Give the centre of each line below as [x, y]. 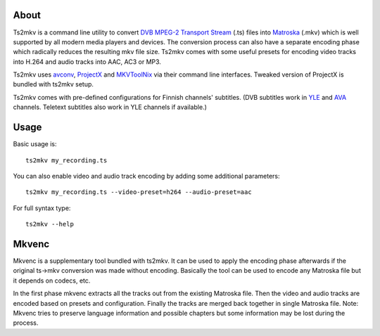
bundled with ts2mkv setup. [53, 84]
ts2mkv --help [50, 224]
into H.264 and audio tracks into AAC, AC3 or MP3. [87, 62]
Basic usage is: [35, 144]
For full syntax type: [42, 208]
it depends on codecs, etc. [52, 280]
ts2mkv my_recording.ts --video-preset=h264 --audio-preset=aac [139, 192]
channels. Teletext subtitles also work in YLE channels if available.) [110, 107]
